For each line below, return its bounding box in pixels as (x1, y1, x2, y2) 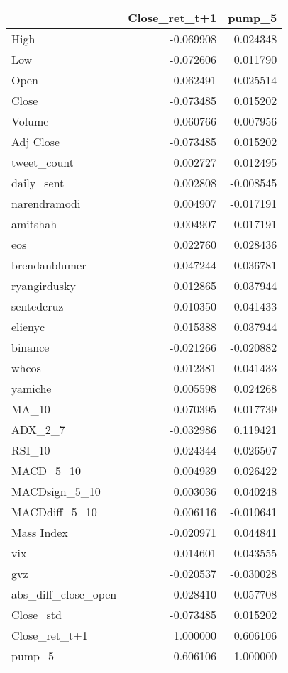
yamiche (11, 380, 52, 396)
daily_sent (11, 174, 65, 191)
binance (11, 339, 50, 355)
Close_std (11, 606, 62, 623)
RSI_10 (11, 442, 50, 458)
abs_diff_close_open (11, 586, 117, 602)
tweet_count (11, 154, 74, 170)
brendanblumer (11, 257, 87, 273)
